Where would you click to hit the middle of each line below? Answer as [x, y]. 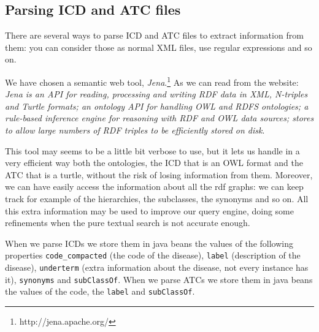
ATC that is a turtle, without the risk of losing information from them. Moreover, [159, 174]
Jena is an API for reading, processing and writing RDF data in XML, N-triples [156, 94]
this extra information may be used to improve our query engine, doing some [149, 210]
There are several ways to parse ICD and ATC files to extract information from [154, 35]
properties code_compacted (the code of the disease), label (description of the [153, 255]
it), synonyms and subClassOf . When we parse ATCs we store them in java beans [159, 279]
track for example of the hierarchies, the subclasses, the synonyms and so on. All [157, 198]
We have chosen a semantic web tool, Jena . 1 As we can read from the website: [152, 81]
